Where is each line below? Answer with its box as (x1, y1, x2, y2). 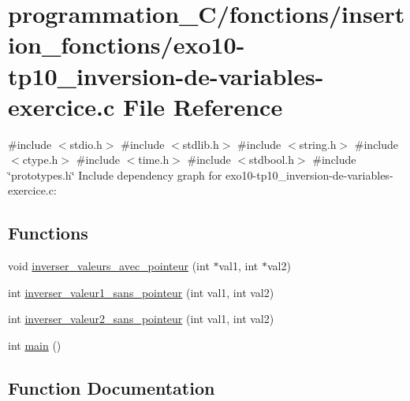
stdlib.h (182, 136, 219, 152)
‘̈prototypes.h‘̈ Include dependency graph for (8, 166, 222, 183)
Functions (8, 221, 88, 245)
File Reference (123, 90, 283, 122)
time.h (138, 151, 170, 168)
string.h (299, 136, 337, 152)
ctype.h (22, 151, 58, 168)
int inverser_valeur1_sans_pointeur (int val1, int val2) (8, 284, 274, 300)
